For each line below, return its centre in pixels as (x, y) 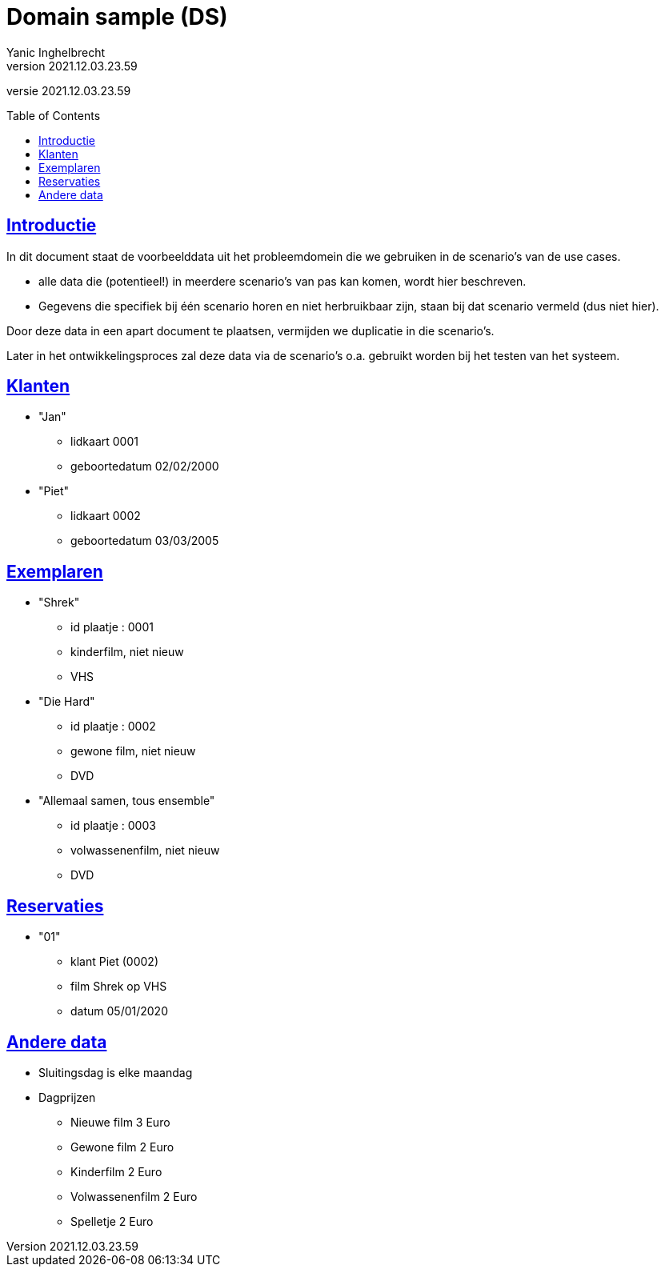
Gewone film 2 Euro (122, 1147)
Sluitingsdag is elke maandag (116, 1072)
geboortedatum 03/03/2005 (145, 541)
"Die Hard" (67, 702)
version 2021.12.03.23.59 (72, 66)
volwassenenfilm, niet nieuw (145, 851)
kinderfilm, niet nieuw (127, 652)
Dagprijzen (67, 1097)
